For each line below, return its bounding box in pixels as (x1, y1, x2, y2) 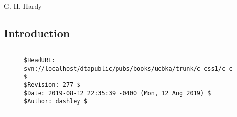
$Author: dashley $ (24, 98, 87, 105)
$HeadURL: (24, 56, 56, 64)
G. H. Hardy (4, 1, 42, 11)
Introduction (4, 25, 70, 40)
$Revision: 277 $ (24, 81, 80, 88)
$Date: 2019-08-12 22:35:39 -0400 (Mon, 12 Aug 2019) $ (24, 89, 211, 97)
